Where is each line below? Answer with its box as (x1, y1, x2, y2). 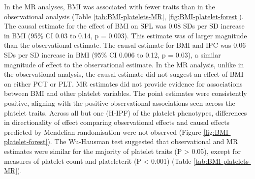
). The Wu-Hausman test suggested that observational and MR (47, 136, 238, 147)
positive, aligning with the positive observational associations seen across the (4, 97, 235, 108)
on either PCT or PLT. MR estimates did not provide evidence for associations (4, 78, 243, 89)
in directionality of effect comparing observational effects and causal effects (4, 117, 230, 127)
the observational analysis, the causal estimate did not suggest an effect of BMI (4, 69, 244, 79)
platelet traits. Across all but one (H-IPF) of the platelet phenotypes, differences (4, 107, 247, 118)
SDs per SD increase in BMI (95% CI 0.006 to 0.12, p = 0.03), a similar (4, 49, 221, 60)
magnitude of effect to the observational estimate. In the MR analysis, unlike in (4, 59, 244, 69)
